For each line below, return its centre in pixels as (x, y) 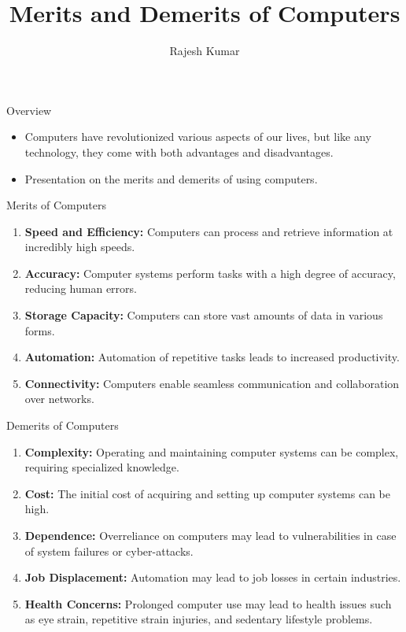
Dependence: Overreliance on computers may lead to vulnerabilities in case (210, 535)
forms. (40, 330)
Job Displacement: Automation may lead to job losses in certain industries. (213, 577)
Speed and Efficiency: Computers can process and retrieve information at (209, 231)
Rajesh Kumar (205, 51)
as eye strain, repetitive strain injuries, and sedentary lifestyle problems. (199, 619)
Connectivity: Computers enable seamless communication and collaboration (212, 383)
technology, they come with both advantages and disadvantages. (179, 152)
